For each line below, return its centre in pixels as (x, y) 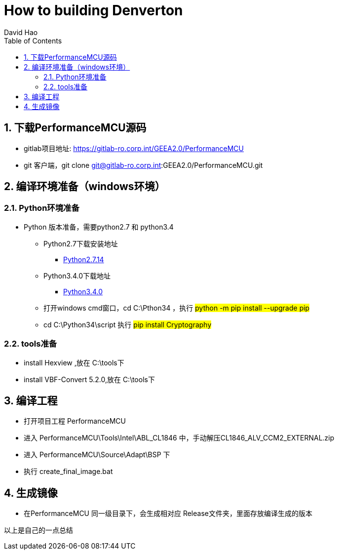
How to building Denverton (94, 10)
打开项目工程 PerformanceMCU (75, 421)
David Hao (21, 32)
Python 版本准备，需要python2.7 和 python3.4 (99, 227)
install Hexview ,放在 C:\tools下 (74, 362)
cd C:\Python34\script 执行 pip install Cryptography (128, 324)
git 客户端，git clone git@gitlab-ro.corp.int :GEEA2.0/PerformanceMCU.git (143, 165)
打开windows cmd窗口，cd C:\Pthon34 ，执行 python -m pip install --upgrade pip (177, 308)
